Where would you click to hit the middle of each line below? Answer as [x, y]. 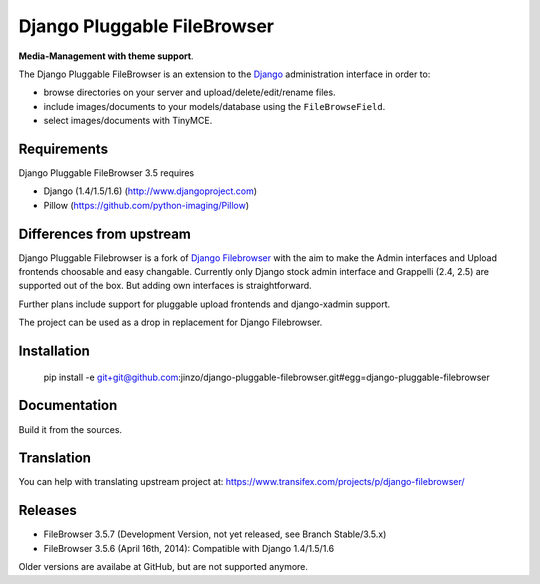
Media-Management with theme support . [106, 56]
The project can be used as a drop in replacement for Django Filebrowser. [170, 322]
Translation [55, 458]
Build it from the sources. [70, 429]
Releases [47, 510]
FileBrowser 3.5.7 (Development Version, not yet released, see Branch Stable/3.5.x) [215, 534]
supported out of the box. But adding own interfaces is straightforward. [165, 286]
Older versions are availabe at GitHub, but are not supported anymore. [163, 567]
